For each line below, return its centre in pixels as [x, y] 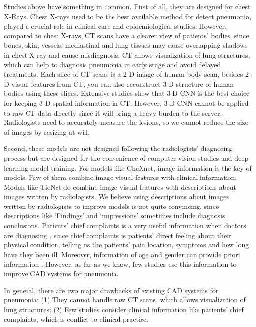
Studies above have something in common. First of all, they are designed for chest [127, 6]
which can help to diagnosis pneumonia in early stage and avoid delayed [113, 64]
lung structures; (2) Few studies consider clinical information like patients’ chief [124, 309]
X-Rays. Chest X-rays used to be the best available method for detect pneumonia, [128, 16]
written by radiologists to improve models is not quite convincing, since [112, 206]
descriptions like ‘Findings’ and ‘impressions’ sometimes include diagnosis [114, 216]
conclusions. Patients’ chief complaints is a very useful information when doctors [125, 225]
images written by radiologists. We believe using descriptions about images [116, 196]
